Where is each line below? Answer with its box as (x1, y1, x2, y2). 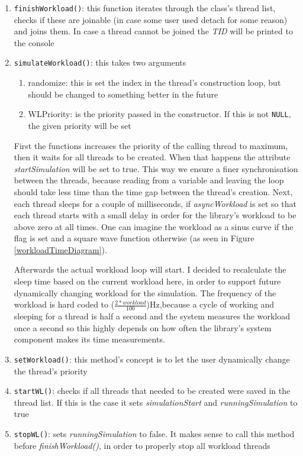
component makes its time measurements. (14, 333, 165, 345)
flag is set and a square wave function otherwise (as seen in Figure (14, 232, 254, 244)
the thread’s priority (14, 364, 88, 377)
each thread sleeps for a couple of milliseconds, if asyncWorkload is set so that (14, 197, 296, 209)
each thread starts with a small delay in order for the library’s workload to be (14, 209, 296, 221)
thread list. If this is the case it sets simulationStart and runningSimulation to (14, 396, 298, 408)
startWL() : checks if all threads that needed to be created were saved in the (14, 384, 291, 397)
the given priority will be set (28, 119, 131, 131)
